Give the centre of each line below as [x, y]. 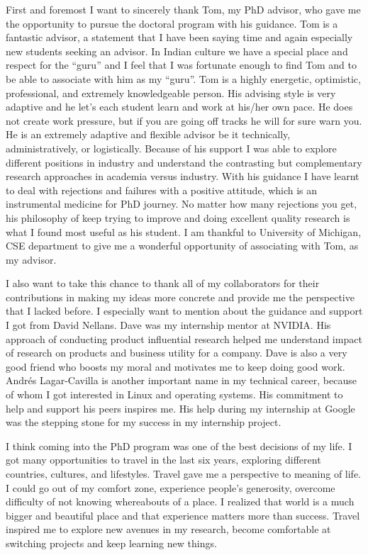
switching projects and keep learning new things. [111, 543]
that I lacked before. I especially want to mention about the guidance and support [184, 311]
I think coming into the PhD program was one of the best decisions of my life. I [179, 445]
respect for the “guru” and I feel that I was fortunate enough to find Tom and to [181, 65]
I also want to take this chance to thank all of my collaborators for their [163, 283]
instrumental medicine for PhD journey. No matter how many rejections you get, [182, 204]
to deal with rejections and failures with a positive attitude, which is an [162, 190]
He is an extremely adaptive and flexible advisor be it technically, [148, 134]
